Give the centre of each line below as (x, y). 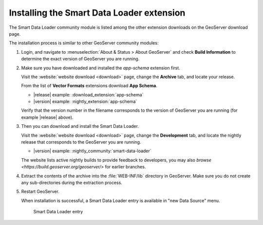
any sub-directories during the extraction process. (72, 183)
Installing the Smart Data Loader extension (97, 13)
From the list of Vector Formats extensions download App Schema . (89, 86)
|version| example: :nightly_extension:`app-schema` (85, 102)
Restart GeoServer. (40, 192)
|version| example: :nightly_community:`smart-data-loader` (92, 151)
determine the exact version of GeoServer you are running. (80, 59)
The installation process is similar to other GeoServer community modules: (84, 43)
